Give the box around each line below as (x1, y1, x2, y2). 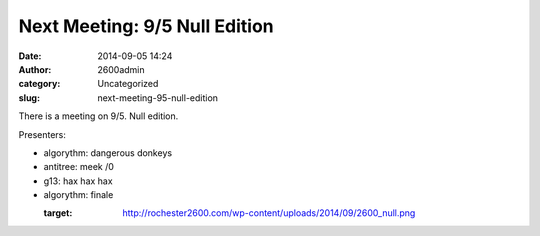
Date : (18, 50, 42, 62)
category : (18, 78, 61, 90)
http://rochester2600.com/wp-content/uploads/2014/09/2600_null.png (122, 207, 416, 219)
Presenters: (18, 128, 67, 140)
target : (43, 207, 73, 219)
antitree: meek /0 (43, 161, 115, 173)
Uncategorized (97, 78, 159, 90)
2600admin (97, 63, 145, 75)
